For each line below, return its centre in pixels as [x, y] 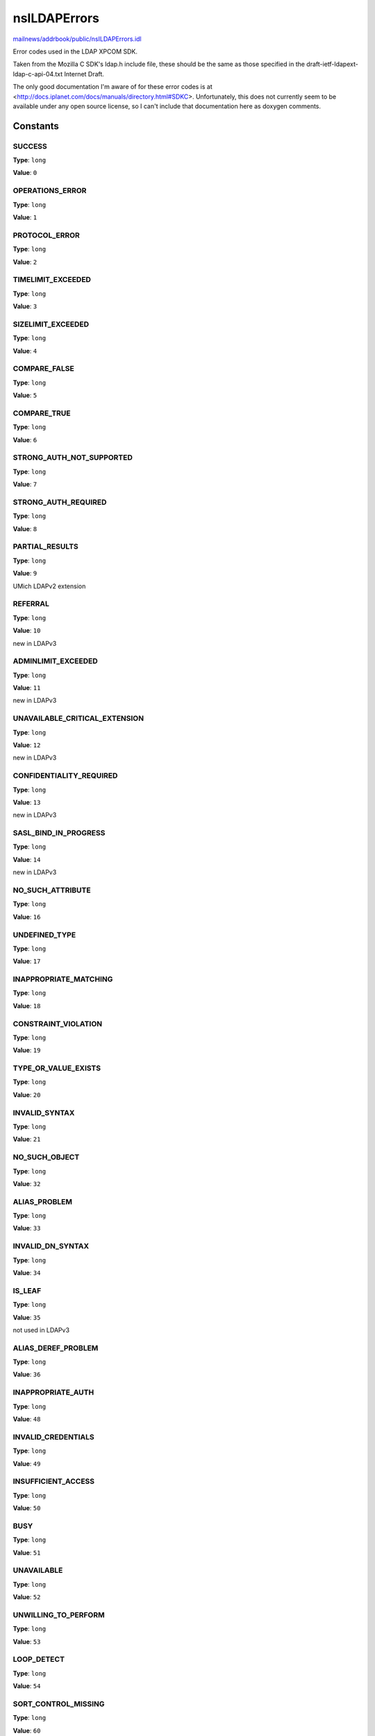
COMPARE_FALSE [43, 369]
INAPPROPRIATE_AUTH [53, 1392]
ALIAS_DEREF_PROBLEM [56, 1348]
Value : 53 [27, 1642]
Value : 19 [27, 1050]
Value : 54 [27, 1686]
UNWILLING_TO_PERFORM [59, 1614]
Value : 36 [27, 1374]
